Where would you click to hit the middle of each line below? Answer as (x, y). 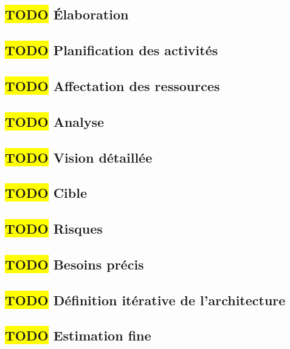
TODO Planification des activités (112, 50)
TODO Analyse (55, 121)
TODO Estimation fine (78, 335)
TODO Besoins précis (74, 264)
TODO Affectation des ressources (112, 85)
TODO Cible (46, 193)
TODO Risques (54, 229)
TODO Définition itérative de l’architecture (145, 300)
